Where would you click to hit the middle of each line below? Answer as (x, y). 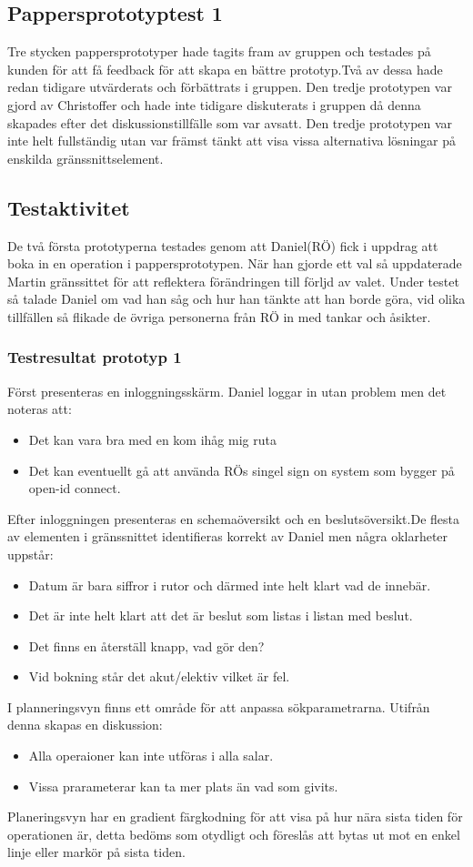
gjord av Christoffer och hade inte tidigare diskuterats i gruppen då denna (214, 104)
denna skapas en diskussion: (85, 725)
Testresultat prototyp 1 (95, 357)
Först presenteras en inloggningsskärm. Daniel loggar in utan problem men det (227, 391)
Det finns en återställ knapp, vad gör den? (146, 645)
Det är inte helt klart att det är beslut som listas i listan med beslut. (221, 615)
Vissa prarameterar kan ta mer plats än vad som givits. (183, 786)
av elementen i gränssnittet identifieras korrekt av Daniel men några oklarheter (228, 536)
